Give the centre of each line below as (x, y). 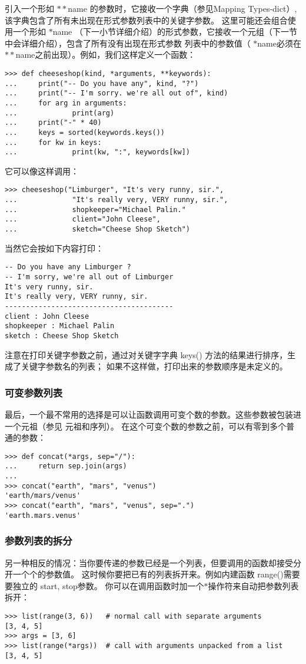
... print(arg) (60, 113)
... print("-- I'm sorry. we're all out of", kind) (117, 93)
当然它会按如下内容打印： (54, 248)
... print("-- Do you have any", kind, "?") (102, 83)
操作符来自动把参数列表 (253, 585)
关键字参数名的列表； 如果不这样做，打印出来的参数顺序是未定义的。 (154, 366)
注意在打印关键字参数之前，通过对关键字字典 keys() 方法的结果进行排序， (146, 354)
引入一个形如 (29, 8)
